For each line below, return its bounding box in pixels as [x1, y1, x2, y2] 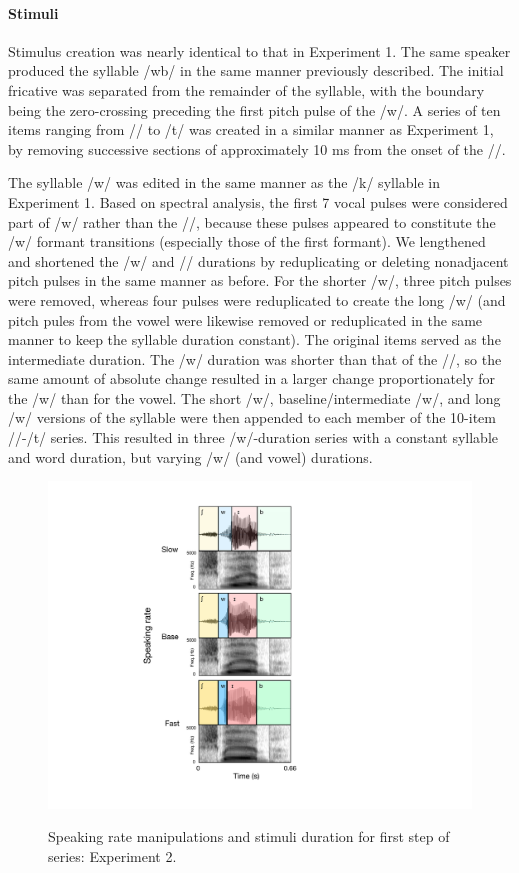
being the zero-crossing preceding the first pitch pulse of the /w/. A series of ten [8, 99, 501, 120]
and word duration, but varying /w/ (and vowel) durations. [8, 446, 373, 467]
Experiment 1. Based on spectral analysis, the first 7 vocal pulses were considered [8, 191, 508, 212]
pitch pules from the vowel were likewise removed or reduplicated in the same [8, 309, 483, 330]
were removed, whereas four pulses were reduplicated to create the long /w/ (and [8, 289, 506, 310]
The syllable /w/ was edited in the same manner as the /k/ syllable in [8, 172, 441, 193]
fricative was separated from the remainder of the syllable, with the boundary [8, 79, 485, 100]
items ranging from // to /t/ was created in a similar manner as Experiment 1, [8, 119, 494, 140]
